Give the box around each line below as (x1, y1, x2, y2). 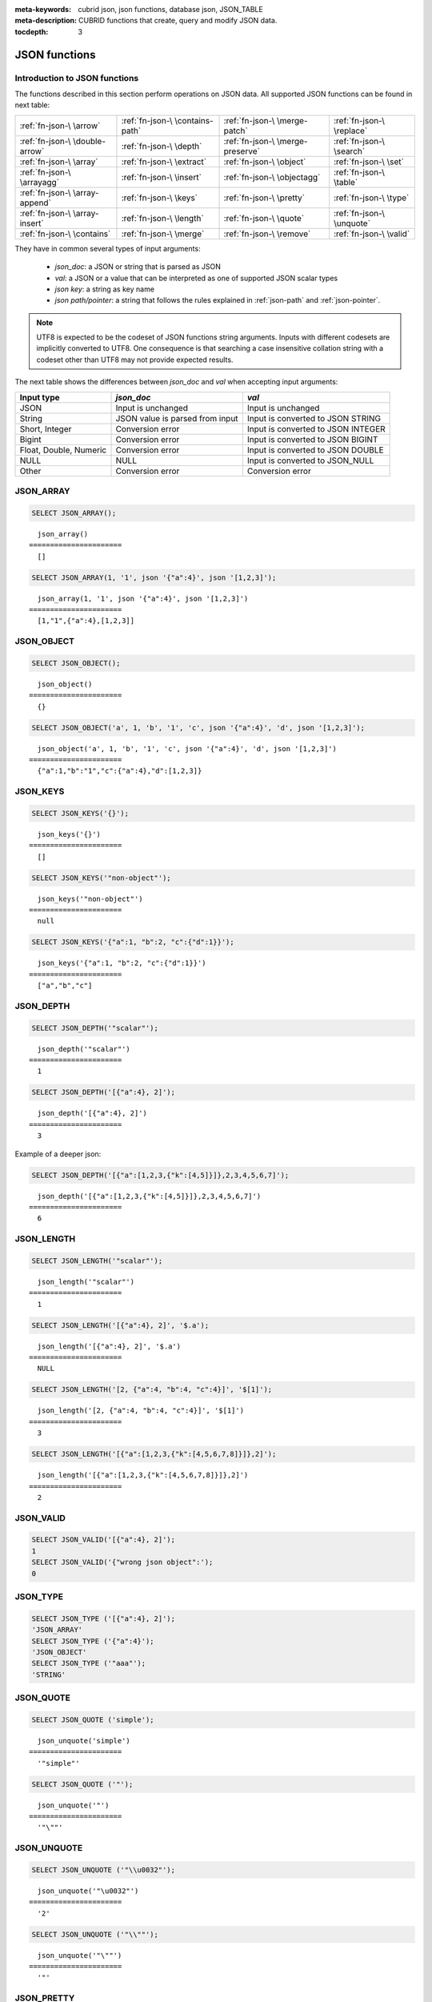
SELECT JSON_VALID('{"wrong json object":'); (31, 1558, 214, 1567)
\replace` (333, 125, 368, 136)
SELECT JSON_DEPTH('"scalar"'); (31, 1023, 159, 1032)
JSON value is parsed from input (115, 412, 239, 424)
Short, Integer (19, 423, 72, 434)
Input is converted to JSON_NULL (246, 455, 374, 466)
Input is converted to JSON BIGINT (246, 433, 378, 444)
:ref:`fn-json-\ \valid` (333, 228, 410, 239)
